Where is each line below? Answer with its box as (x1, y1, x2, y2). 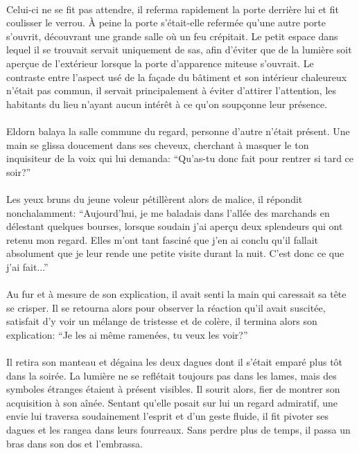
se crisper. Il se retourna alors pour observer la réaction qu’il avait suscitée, (6, 300, 326, 314)
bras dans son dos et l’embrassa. (6, 436, 143, 450)
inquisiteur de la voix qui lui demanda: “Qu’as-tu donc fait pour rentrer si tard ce (6, 151, 354, 166)
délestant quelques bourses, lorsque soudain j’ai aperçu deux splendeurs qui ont (6, 219, 343, 233)
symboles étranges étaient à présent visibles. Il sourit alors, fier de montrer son (6, 382, 340, 396)
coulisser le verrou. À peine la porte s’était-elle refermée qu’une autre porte (6, 15, 326, 30)
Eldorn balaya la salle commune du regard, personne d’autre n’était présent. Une (6, 123, 350, 138)
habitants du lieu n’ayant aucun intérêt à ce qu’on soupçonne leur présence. (6, 96, 328, 111)
